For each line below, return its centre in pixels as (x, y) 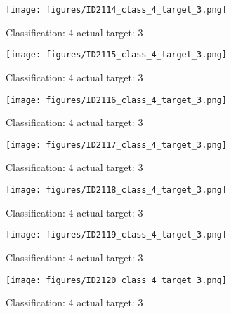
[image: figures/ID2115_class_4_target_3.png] (116, 55)
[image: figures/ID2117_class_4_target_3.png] (116, 145)
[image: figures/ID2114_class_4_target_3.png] (116, 10)
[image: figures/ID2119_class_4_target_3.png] (116, 235)
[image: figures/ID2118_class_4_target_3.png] (116, 190)
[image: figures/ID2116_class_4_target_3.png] (116, 100)
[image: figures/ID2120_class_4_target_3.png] (116, 280)
